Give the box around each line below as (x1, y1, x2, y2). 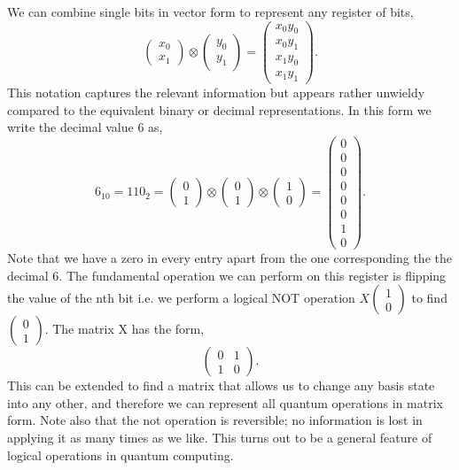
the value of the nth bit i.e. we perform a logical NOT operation (7, 289, 355, 307)
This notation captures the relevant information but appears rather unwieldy (7, 82, 425, 101)
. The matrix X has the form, (44, 320, 205, 338)
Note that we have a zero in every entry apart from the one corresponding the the (7, 249, 452, 267)
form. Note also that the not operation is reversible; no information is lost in (7, 411, 423, 429)
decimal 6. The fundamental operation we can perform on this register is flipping (7, 266, 447, 284)
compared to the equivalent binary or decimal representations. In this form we (7, 100, 432, 119)
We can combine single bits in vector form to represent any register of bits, (7, 3, 414, 20)
